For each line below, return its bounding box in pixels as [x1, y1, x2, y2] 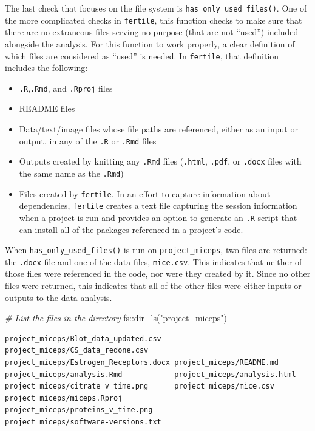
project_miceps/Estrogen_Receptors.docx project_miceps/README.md [5, 358, 279, 367]
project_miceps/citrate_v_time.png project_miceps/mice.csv [5, 382, 274, 391]
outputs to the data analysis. [5, 291, 112, 304]
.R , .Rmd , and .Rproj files [19, 81, 113, 94]
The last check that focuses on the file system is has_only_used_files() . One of [5, 2, 307, 14]
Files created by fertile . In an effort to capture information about [19, 187, 271, 200]
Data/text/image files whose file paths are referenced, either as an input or [19, 123, 298, 135]
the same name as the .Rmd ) [19, 166, 124, 179]
